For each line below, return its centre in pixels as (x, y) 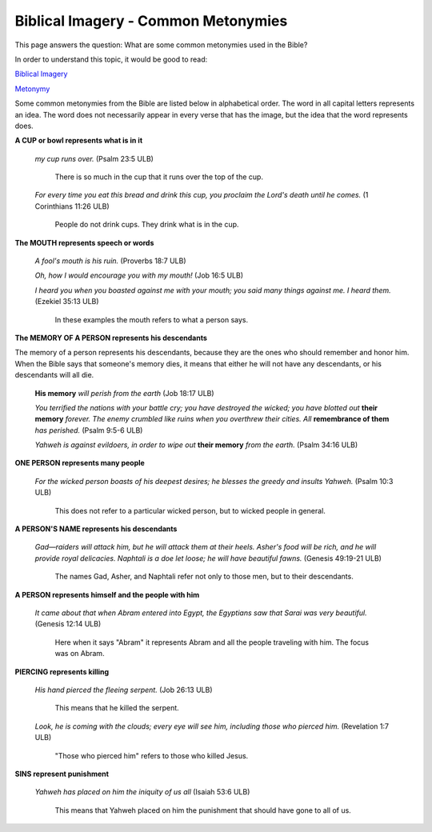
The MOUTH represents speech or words (84, 242)
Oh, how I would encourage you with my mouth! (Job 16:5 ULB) (139, 275)
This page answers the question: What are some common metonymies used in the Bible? (161, 45)
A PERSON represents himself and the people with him (107, 594)
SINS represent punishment (62, 774)
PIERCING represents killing (62, 671)
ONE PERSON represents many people (80, 463)
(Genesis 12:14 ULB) (68, 624)
